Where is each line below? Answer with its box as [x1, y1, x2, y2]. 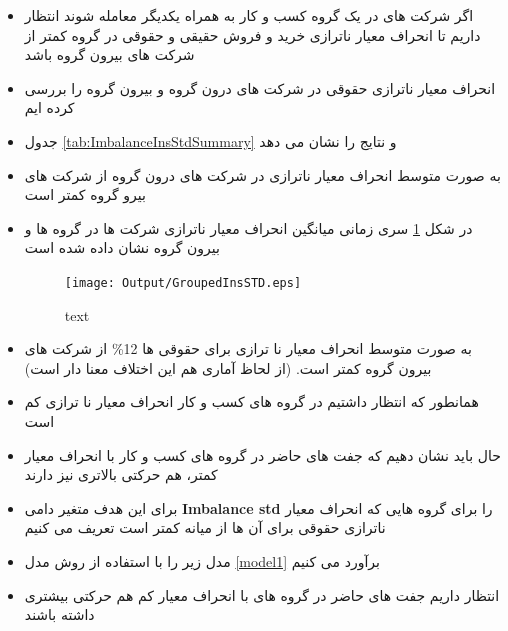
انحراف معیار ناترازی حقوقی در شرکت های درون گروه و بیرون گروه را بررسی [24, 77, 496, 98]
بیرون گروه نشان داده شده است [24, 237, 220, 258]
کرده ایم [24, 97, 75, 118]
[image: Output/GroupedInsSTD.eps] [64, 275, 302, 290]
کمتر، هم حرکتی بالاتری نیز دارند [24, 464, 218, 485]
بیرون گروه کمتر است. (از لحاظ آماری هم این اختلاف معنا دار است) [24, 357, 432, 378]
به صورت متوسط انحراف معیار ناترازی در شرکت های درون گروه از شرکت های [24, 164, 501, 185]
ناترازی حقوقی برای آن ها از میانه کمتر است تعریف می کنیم [24, 517, 386, 538]
